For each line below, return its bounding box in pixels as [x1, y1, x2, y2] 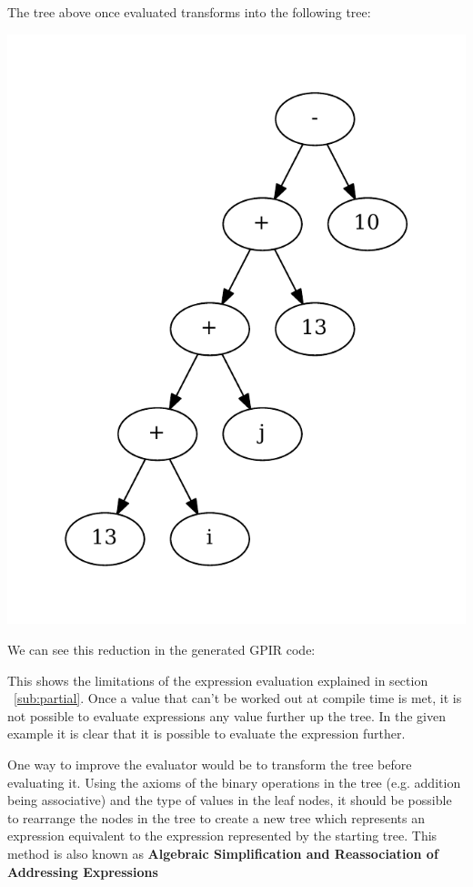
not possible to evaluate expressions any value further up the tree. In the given [7, 706, 446, 725]
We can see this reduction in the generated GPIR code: [7, 640, 316, 659]
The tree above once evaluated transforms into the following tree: [7, 3, 371, 21]
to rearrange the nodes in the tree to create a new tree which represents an [7, 808, 425, 827]
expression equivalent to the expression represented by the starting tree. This [7, 826, 438, 845]
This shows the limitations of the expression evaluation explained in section [7, 670, 428, 689]
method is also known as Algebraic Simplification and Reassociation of [7, 844, 438, 862]
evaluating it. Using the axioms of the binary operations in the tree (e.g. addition [7, 772, 461, 791]
